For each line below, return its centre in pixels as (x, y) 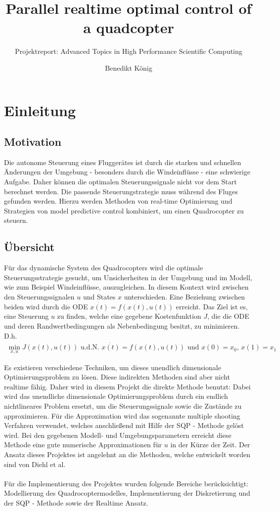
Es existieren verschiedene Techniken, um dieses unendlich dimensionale (113, 367)
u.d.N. (90, 348)
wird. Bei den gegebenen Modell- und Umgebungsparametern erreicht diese (118, 435)
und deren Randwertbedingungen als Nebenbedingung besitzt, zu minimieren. (122, 326)
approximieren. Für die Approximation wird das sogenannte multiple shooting (122, 415)
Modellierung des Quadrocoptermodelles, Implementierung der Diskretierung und (127, 493)
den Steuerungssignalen (39, 297)
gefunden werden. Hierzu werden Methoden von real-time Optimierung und (118, 201)
